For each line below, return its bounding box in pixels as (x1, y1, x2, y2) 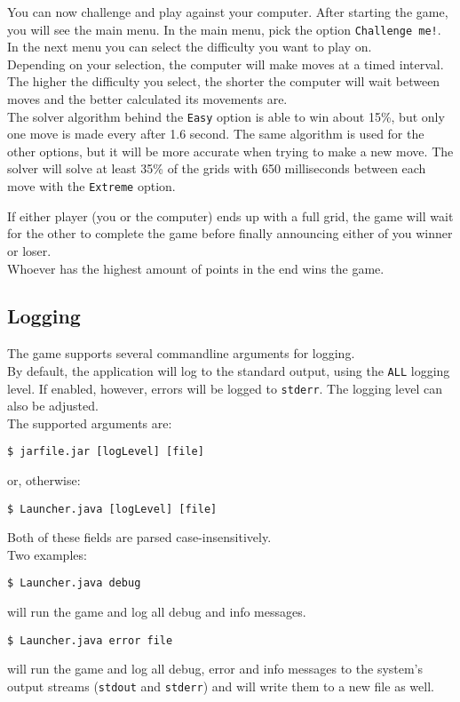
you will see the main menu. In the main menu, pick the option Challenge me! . (7, 20, 441, 38)
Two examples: (7, 545, 87, 563)
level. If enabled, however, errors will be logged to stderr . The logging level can (7, 379, 442, 397)
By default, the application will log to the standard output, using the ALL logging (7, 361, 450, 379)
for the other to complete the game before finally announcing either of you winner (7, 224, 453, 243)
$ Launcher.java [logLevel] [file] (7, 502, 218, 515)
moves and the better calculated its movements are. (7, 90, 288, 108)
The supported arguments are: (7, 413, 172, 432)
